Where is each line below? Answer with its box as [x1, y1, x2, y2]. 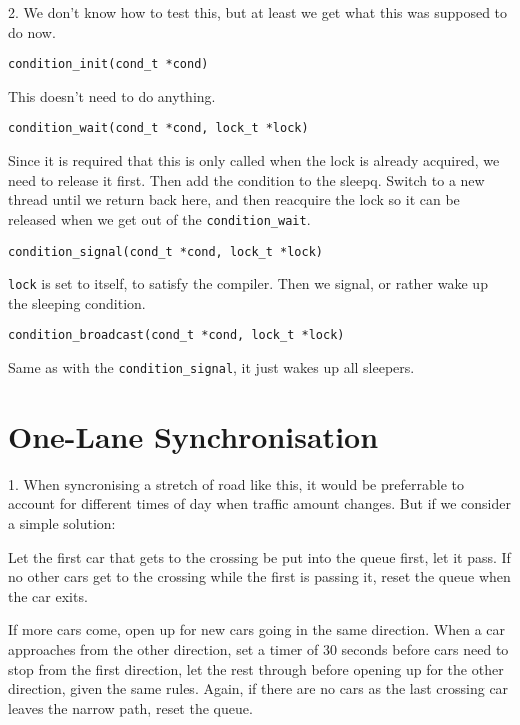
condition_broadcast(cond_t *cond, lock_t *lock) [8, 328, 345, 343]
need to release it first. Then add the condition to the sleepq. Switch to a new [8, 169, 485, 190]
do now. [8, 21, 56, 42]
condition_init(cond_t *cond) [8, 57, 209, 72]
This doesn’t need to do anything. [8, 85, 216, 106]
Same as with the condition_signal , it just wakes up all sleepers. [8, 357, 415, 378]
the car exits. [8, 585, 88, 606]
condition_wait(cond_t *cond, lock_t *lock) [8, 121, 309, 136]
